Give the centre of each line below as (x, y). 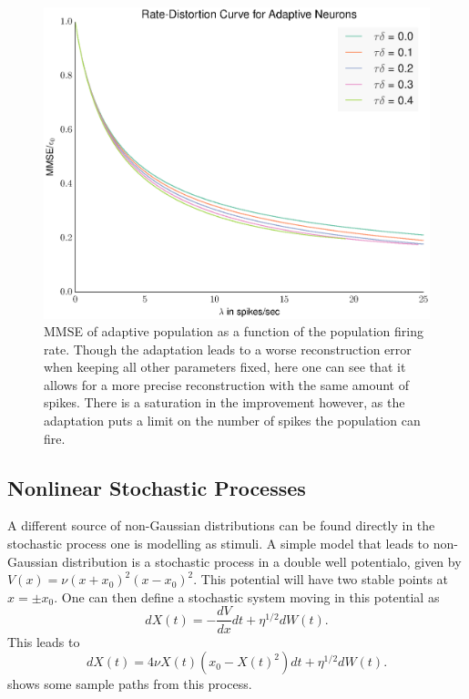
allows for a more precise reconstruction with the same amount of (227, 384)
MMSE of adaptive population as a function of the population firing (234, 331)
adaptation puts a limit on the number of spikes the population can (232, 421)
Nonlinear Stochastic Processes (157, 487)
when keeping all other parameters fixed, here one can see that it (225, 367)
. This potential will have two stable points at (321, 579)
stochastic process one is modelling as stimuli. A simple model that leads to (219, 544)
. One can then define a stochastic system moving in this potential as (247, 596)
